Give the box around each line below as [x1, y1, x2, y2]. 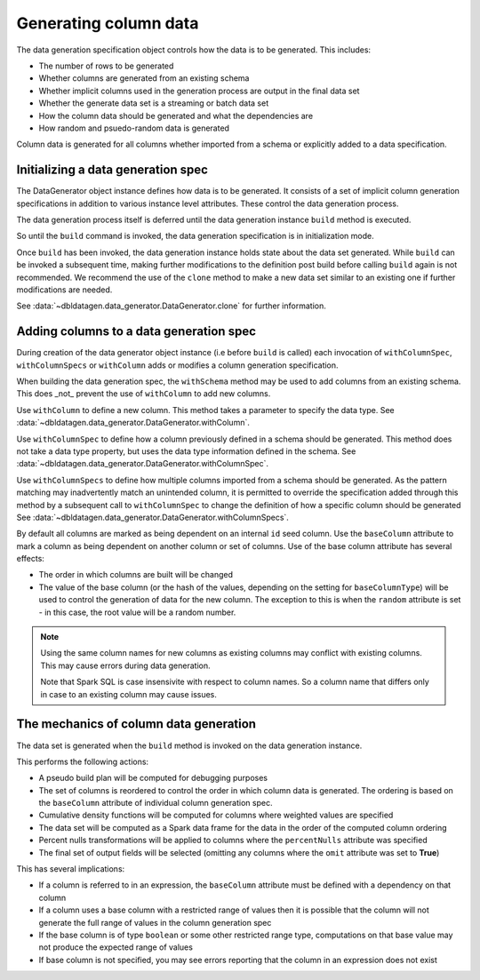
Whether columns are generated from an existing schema [38, 73, 250, 84]
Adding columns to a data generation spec [16, 324, 257, 339]
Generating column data [16, 13, 199, 33]
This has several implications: [16, 864, 125, 874]
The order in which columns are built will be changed [38, 570, 233, 580]
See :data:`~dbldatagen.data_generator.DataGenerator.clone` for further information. [16, 300, 326, 311]
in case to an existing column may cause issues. [40, 689, 218, 699]
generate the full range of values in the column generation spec [38, 917, 272, 928]
